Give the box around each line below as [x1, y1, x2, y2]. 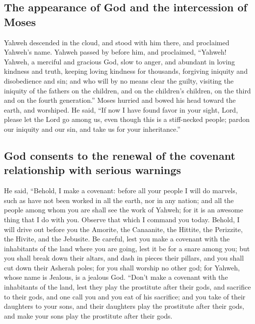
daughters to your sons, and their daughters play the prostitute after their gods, [4, 301, 244, 311]
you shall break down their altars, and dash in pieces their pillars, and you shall [4, 253, 244, 263]
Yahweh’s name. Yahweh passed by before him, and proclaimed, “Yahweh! [4, 47, 227, 57]
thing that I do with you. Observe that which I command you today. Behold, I [4, 214, 240, 224]
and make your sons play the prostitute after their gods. [4, 310, 173, 321]
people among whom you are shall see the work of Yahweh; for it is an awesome [4, 205, 243, 215]
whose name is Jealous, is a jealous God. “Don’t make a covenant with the [4, 272, 228, 282]
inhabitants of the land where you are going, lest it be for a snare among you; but [4, 243, 250, 253]
